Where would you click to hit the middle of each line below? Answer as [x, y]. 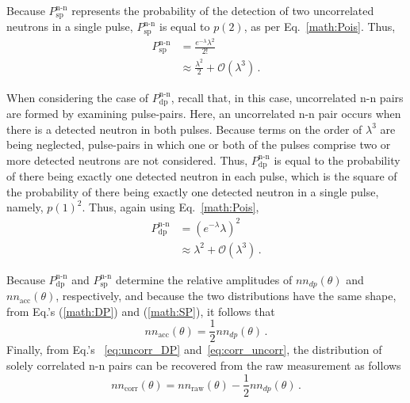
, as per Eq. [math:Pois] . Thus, [320, 27]
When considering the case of [78, 97]
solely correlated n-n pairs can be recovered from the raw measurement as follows [204, 365]
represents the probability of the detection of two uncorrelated [223, 10]
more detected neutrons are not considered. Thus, [127, 160]
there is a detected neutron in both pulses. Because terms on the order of [184, 129]
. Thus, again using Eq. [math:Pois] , [171, 207]
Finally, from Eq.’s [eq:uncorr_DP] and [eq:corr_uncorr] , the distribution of [194, 350]
